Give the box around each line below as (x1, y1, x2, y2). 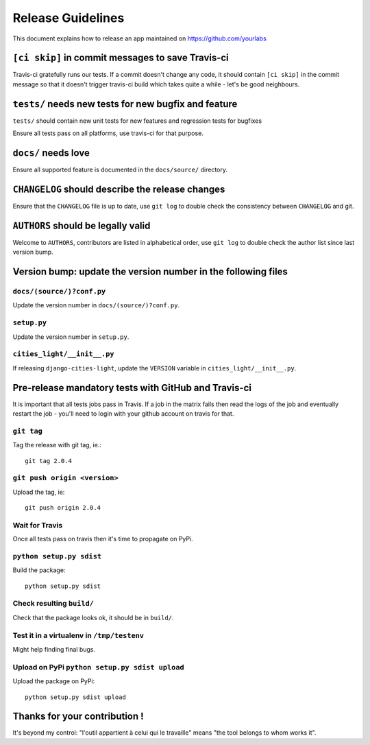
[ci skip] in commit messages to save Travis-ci (12, 52, 229, 64)
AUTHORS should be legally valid (12, 220, 151, 231)
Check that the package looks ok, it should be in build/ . (12, 613, 174, 622)
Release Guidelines (12, 10, 125, 25)
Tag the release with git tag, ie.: (12, 441, 102, 449)
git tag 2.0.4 (25, 457, 72, 464)
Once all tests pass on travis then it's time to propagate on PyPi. (12, 535, 193, 543)
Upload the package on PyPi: (12, 677, 95, 685)
